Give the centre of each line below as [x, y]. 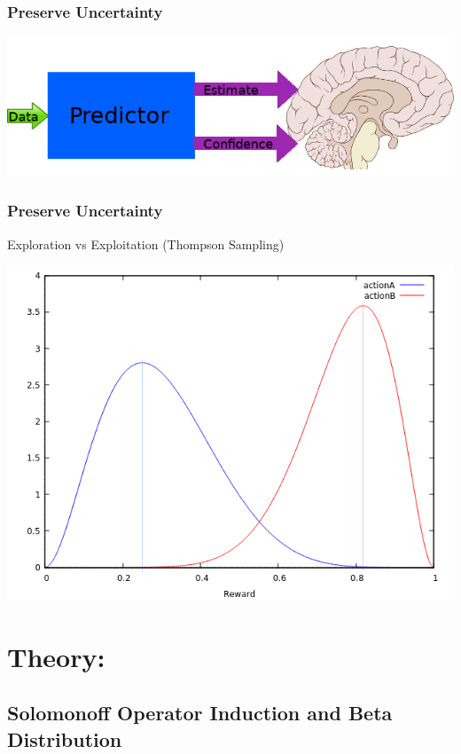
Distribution [65, 738]
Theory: [56, 656]
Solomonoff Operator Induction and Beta [200, 713]
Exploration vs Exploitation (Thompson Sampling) [146, 243]
